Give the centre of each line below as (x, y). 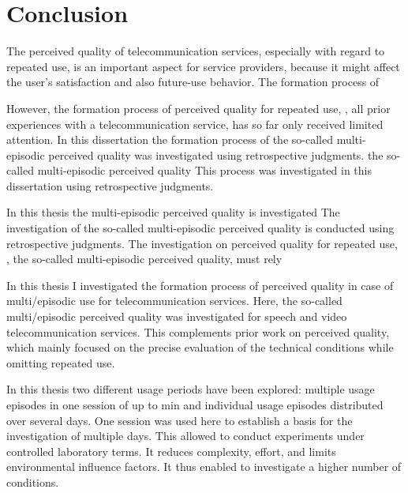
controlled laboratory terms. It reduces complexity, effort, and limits (171, 451)
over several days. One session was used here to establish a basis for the (180, 420)
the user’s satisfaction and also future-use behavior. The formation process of (193, 82)
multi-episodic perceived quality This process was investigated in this (204, 170)
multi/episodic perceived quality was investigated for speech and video (177, 316)
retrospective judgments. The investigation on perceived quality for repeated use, (202, 243)
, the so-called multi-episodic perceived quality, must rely (144, 259)
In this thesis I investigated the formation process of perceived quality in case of (200, 285)
